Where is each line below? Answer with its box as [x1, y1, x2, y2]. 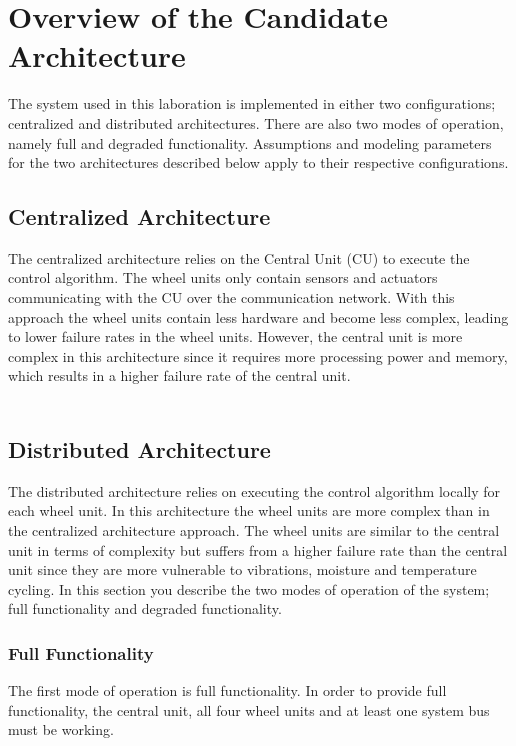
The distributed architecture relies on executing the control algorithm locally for [8, 480, 500, 501]
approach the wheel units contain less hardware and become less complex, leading [8, 306, 509, 327]
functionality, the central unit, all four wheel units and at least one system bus [8, 699, 490, 720]
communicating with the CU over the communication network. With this [8, 287, 455, 308]
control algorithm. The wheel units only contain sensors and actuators [8, 267, 438, 288]
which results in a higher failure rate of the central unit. [8, 365, 351, 386]
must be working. [8, 719, 114, 740]
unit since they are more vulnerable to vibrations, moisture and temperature [8, 559, 477, 580]
